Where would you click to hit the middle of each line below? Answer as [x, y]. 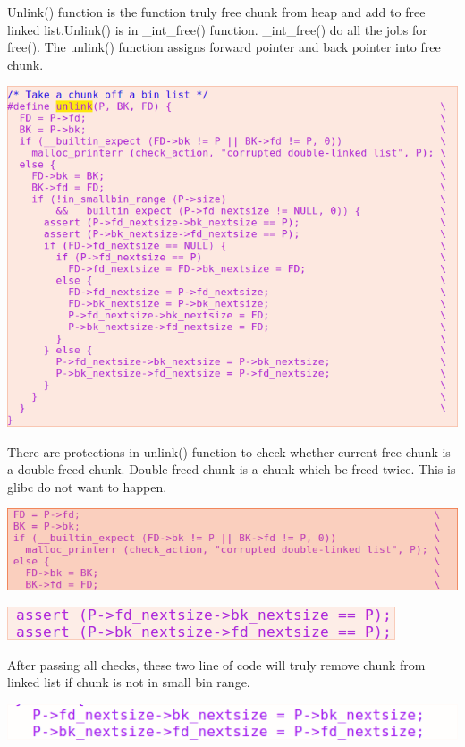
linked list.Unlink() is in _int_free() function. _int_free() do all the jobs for [217, 29]
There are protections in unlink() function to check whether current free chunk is [229, 451]
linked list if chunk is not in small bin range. [129, 682]
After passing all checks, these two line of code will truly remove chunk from [216, 664]
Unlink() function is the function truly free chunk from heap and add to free [216, 12]
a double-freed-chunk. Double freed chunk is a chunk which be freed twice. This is [232, 469]
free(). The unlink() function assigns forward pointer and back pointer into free [224, 47]
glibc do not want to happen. [87, 486]
